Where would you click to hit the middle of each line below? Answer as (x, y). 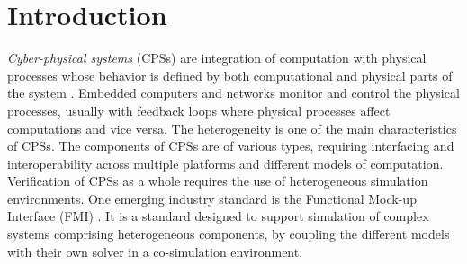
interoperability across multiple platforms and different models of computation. (225, 163)
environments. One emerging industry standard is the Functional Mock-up (212, 198)
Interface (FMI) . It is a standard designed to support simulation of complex (218, 216)
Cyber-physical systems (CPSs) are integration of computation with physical (217, 58)
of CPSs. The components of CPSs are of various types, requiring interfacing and (231, 146)
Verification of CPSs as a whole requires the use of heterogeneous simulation (218, 181)
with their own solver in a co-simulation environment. (155, 251)
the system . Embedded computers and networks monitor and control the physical (233, 93)
